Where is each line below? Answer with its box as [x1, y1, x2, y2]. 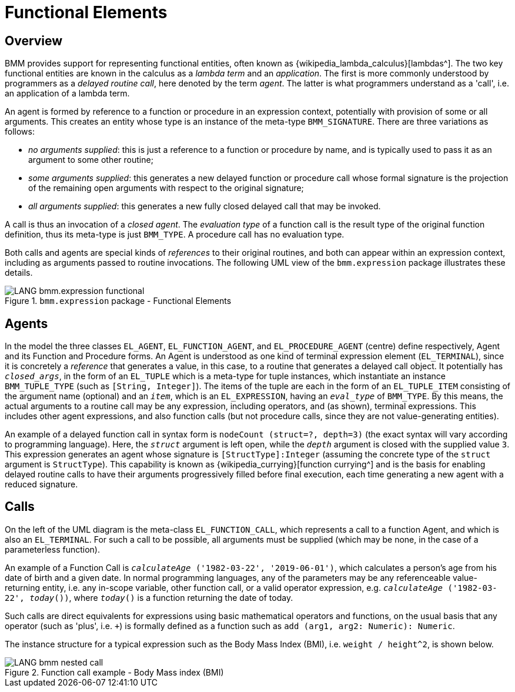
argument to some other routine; [28, 155, 153, 165]
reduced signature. [5, 479, 78, 490]
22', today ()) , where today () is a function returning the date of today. [5, 592, 293, 603]
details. [5, 268, 33, 278]
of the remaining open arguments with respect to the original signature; [28, 183, 304, 193]
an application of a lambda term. [5, 88, 130, 99]
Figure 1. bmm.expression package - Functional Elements [5, 296, 232, 306]
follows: [5, 126, 35, 137]
